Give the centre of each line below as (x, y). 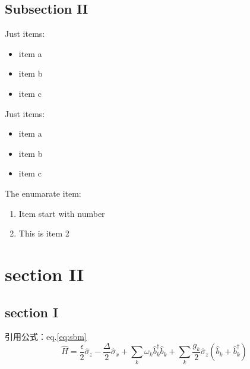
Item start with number (62, 213)
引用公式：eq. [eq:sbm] (46, 337)
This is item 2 (44, 233)
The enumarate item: (43, 193)
